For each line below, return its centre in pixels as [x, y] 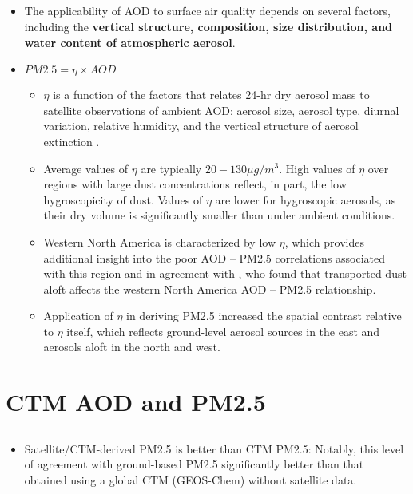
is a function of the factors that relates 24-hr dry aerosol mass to [211, 95]
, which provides [324, 241]
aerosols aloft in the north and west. [132, 347]
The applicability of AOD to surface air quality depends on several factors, [207, 11]
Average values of [86, 168]
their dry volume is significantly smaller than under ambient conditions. [219, 215]
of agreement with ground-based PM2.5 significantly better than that [194, 464]
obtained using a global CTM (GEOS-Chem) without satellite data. [191, 480]
